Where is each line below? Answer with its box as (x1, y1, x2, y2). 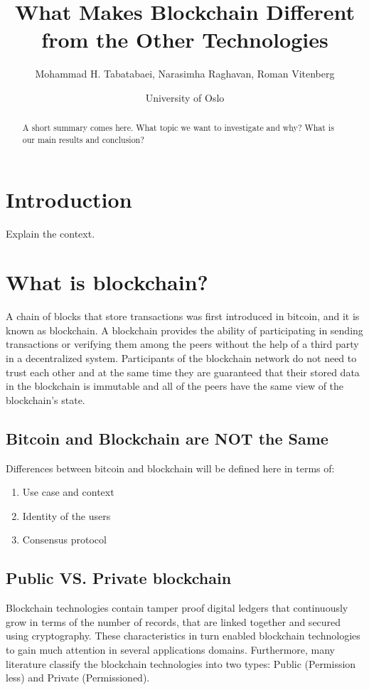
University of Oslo (145, 90, 225, 105)
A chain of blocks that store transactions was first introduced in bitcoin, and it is (6, 309, 360, 324)
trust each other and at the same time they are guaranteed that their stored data (6, 364, 360, 379)
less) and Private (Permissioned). (6, 670, 150, 685)
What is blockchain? (6, 267, 208, 297)
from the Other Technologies (41, 25, 328, 54)
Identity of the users (22, 508, 111, 523)
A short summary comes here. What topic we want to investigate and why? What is (22, 122, 334, 134)
